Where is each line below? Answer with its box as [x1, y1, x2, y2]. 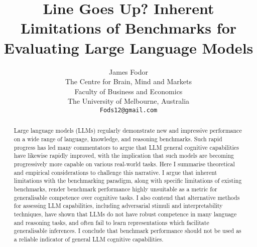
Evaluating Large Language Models [4, 37, 253, 58]
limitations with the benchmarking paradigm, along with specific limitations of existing [14, 176, 242, 185]
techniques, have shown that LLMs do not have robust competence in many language [14, 209, 237, 218]
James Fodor [109, 66, 148, 77]
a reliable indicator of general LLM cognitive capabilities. [14, 234, 164, 243]
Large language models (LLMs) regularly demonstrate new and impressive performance [14, 126, 242, 135]
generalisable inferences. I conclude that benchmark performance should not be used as [14, 226, 241, 235]
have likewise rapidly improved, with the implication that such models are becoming [14, 151, 234, 160]
